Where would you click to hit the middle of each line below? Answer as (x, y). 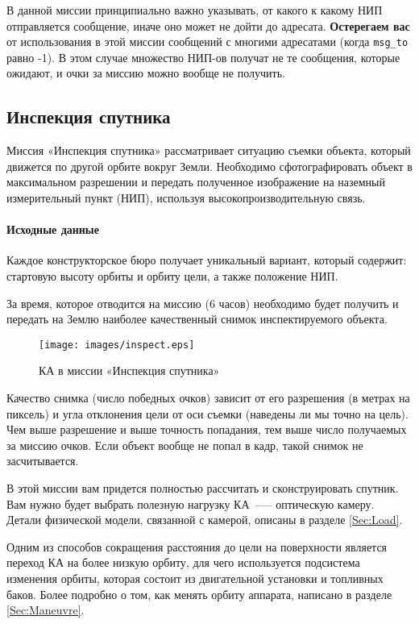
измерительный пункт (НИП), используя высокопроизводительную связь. (186, 198)
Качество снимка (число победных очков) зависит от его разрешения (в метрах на (208, 398)
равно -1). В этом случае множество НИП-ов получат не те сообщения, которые (203, 57)
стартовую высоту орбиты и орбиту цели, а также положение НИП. (172, 276)
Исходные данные (53, 229)
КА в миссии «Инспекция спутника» (129, 370)
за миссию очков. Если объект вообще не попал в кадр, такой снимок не (185, 445)
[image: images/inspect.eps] (117, 345)
